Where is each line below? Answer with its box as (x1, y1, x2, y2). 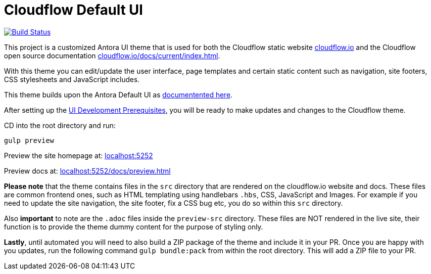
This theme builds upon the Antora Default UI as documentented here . (4, 90, 233, 99)
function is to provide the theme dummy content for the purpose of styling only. (4, 222, 263, 231)
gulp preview (4, 136, 54, 144)
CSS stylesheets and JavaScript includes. (4, 75, 140, 84)
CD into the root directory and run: (4, 121, 116, 130)
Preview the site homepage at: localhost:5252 (4, 151, 153, 160)
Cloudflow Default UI (4, 1, 143, 18)
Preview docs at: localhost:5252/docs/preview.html (4, 166, 171, 175)
